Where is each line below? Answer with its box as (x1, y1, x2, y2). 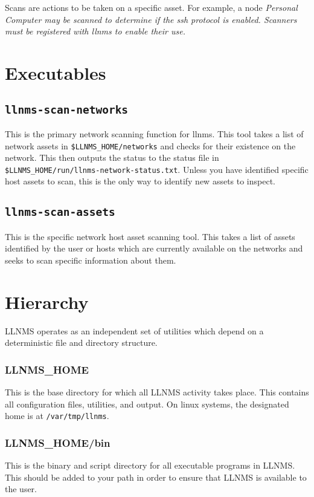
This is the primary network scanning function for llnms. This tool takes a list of (5, 127, 304, 140)
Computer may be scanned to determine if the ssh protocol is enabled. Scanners (5, 13, 297, 25)
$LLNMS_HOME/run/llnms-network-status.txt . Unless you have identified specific (5, 163, 309, 175)
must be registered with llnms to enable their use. (5, 25, 185, 37)
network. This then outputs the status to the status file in (5, 151, 219, 164)
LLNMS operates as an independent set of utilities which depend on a (5, 324, 264, 337)
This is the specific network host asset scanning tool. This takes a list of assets (5, 230, 295, 242)
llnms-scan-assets (5, 206, 115, 219)
